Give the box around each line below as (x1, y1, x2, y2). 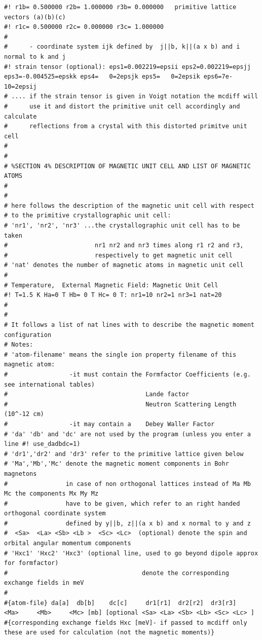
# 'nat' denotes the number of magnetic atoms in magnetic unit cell (4, 261, 244, 269)
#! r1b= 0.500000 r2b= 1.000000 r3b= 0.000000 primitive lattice (4, 4, 237, 11)
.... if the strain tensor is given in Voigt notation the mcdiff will (11, 93, 258, 100)
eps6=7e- (203, 73, 233, 81)
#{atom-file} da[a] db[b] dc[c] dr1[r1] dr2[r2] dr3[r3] (4, 599, 237, 607)
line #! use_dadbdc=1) (4, 440, 81, 448)
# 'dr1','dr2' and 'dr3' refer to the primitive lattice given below (4, 450, 244, 458)
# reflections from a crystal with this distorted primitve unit (4, 123, 247, 130)
